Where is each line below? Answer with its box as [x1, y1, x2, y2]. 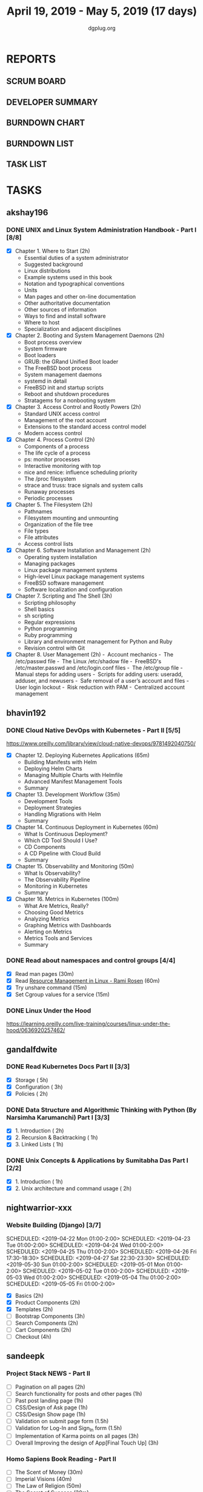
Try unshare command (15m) [15, 984, 87, 991]
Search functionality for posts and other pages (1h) [15, 1390, 142, 1397]
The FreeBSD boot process [24, 364, 92, 372]
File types [24, 528, 49, 535]
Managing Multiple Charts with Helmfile [24, 772, 123, 779]
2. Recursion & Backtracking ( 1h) [15, 1134, 98, 1142]
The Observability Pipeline [24, 876, 90, 884]
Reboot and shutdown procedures [24, 390, 110, 397]
